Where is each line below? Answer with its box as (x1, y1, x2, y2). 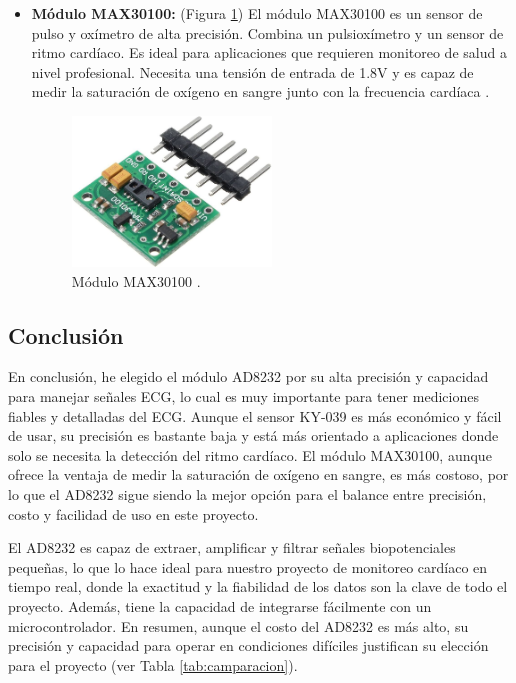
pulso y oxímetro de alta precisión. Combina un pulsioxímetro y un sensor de (31, 22, 504, 43)
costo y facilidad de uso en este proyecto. (8, 503, 259, 524)
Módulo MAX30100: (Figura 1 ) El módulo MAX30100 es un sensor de (31, 3, 483, 23)
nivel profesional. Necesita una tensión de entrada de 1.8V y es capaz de (31, 61, 474, 82)
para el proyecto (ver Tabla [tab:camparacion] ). (8, 654, 298, 675)
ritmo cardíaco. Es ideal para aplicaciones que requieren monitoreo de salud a (31, 42, 507, 63)
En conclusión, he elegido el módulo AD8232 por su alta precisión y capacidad (8, 366, 489, 387)
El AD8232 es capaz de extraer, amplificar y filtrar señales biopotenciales (8, 537, 456, 558)
